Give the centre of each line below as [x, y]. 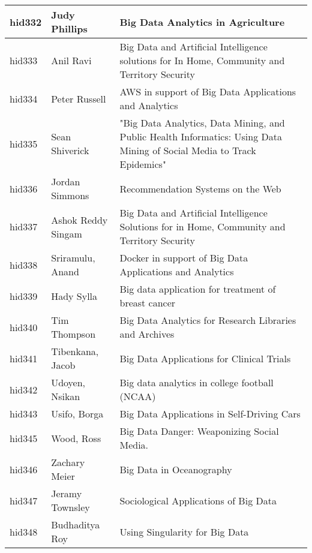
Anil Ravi [71, 60]
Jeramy [67, 493]
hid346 [24, 469]
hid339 [24, 296]
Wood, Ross [76, 438]
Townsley [70, 507]
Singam [67, 233]
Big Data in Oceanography [176, 469]
